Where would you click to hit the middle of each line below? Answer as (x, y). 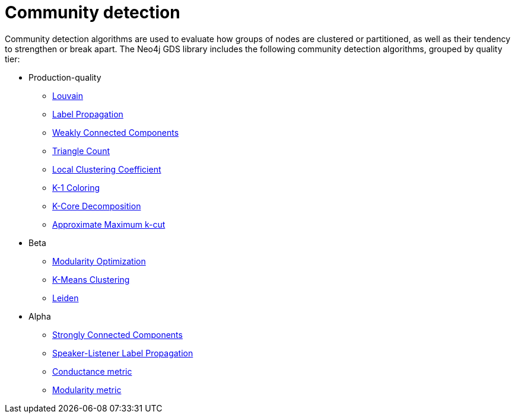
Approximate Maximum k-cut (109, 224)
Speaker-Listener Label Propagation (123, 353)
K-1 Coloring (76, 187)
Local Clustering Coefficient (107, 169)
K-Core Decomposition (97, 206)
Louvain (68, 95)
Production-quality (65, 77)
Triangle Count (81, 151)
